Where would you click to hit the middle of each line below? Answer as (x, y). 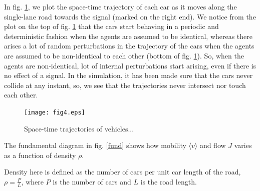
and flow (213, 145)
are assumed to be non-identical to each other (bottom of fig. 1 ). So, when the (124, 55)
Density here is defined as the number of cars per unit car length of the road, (122, 172)
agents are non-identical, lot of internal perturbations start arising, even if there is (130, 65)
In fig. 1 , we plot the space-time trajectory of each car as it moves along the (120, 6)
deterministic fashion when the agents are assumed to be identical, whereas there (128, 36)
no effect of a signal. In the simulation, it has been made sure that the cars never (128, 75)
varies (243, 145)
